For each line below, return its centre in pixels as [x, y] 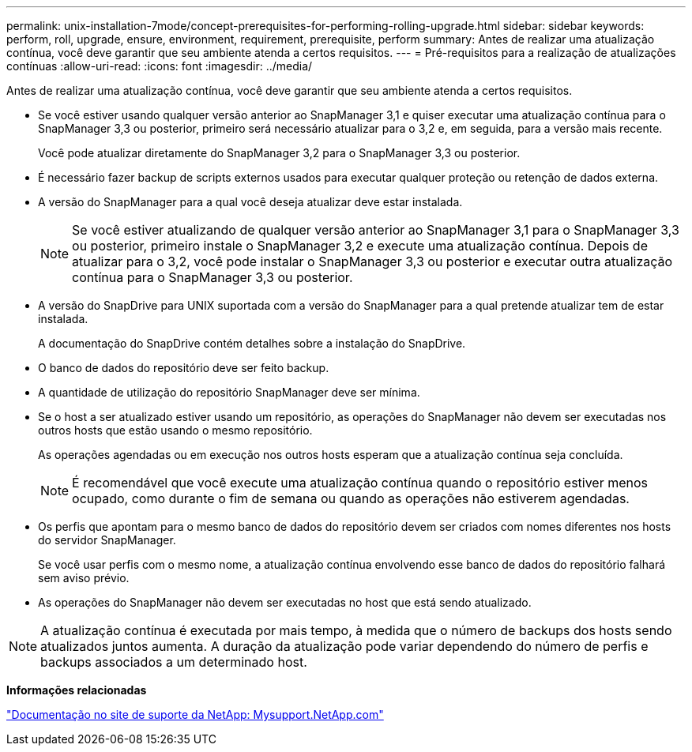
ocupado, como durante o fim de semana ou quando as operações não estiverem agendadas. [351, 498]
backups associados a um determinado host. [174, 662]
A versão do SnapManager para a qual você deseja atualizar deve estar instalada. [250, 202]
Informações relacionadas [77, 690]
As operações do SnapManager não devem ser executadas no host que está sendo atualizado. [285, 602]
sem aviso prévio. [84, 578]
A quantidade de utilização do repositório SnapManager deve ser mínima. [229, 392]
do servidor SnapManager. [107, 540]
